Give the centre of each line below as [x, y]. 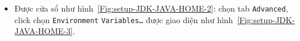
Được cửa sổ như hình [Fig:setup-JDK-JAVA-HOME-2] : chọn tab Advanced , [151, 8]
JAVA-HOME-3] [44, 31]
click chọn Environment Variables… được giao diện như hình [124, 19]
